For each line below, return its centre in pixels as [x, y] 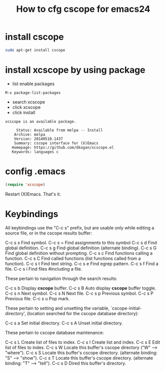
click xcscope [27, 107]
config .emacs [35, 171]
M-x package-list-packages [33, 93]
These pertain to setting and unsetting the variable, [57, 308]
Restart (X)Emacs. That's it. [33, 194]
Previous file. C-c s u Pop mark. [38, 298]
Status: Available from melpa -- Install [59, 130]
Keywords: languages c [35, 152]
